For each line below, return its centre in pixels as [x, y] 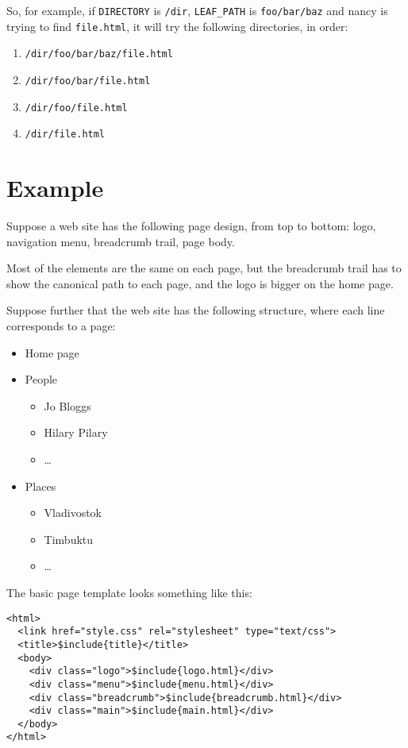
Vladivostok [73, 513]
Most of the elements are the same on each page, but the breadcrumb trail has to [204, 268]
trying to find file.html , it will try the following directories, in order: [177, 26]
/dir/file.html [65, 135]
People [41, 379]
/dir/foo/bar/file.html [88, 81]
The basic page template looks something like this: [129, 592]
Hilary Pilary [76, 432]
